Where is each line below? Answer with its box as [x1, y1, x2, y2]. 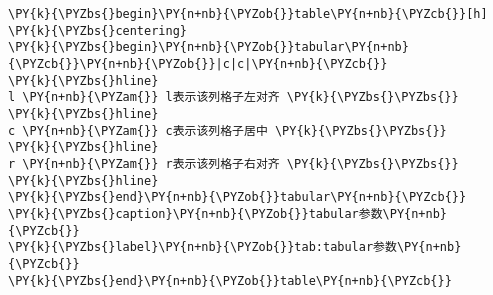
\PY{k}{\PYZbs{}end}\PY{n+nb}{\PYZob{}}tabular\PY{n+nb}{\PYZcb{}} [8, 190, 467, 205]
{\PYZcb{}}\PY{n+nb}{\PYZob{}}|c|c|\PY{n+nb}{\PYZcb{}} [8, 56, 388, 71]
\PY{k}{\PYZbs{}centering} [8, 23, 187, 38]
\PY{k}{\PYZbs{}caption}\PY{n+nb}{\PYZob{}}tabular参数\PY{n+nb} [8, 206, 447, 221]
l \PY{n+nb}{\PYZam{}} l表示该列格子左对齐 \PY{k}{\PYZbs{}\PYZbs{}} [8, 90, 459, 105]
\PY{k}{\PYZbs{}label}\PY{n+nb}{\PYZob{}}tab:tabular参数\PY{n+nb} [8, 240, 462, 255]
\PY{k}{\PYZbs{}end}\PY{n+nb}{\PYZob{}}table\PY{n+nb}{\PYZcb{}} [8, 273, 452, 288]
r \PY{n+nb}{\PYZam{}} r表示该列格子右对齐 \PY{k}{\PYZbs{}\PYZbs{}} [8, 156, 459, 171]
